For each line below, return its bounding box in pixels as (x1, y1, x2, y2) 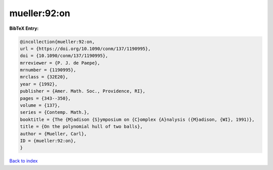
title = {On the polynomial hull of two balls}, (20, 124, 143, 130)
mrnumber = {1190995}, (20, 67, 76, 73)
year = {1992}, (20, 81, 58, 87)
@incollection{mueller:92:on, (20, 38, 95, 45)
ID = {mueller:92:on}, (20, 138, 76, 144)
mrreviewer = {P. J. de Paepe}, (20, 60, 101, 66)
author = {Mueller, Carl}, (20, 131, 87, 137)
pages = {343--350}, (20, 95, 71, 101)
